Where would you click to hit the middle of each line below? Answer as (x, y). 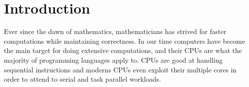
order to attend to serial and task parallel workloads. (83, 79)
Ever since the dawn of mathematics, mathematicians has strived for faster (115, 31)
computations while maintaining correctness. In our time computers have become (124, 41)
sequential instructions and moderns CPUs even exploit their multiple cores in (120, 69)
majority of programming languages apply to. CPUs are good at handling (113, 60)
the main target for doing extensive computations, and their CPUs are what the (123, 50)
